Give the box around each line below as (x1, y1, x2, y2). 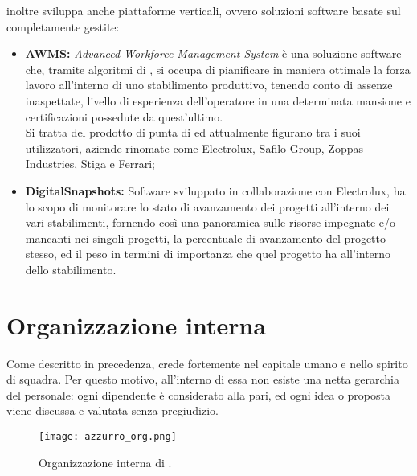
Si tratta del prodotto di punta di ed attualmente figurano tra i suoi (25, 124, 361, 141)
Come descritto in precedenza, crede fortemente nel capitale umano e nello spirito (6, 355, 408, 371)
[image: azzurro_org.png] (39, 431, 177, 442)
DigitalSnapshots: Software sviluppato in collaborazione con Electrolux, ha (25, 182, 406, 199)
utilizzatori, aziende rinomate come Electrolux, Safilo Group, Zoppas (25, 139, 363, 156)
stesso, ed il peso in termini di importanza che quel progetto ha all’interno (25, 245, 391, 262)
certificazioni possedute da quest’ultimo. (25, 108, 223, 125)
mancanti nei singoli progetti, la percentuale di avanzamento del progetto (25, 229, 386, 246)
